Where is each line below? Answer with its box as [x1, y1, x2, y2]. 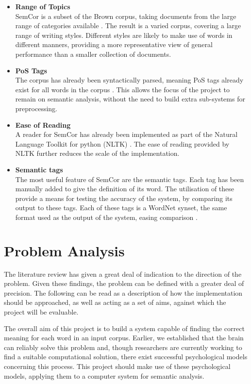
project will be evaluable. [4, 306, 79, 317]
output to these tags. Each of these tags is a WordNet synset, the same [15, 202, 227, 213]
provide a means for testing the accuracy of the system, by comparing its [15, 193, 233, 203]
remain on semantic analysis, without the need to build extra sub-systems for [15, 94, 245, 104]
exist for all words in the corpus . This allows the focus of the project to [15, 84, 230, 94]
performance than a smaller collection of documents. [15, 49, 171, 59]
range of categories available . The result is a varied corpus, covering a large [15, 20, 241, 31]
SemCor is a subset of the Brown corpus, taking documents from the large [15, 11, 236, 21]
